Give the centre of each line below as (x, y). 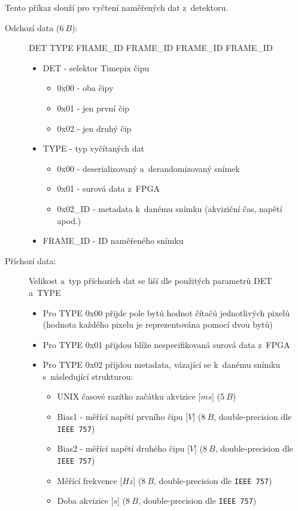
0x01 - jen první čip (93, 108)
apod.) (69, 220)
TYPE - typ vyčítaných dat (93, 148)
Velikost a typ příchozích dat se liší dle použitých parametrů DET (150, 281)
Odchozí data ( (32, 27)
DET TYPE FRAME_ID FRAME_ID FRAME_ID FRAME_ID (151, 48)
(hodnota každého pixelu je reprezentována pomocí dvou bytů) (158, 324)
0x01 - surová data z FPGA (108, 188)
